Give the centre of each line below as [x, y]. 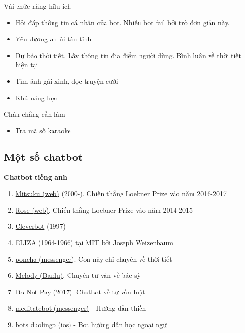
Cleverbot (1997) [40, 226]
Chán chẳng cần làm [35, 114]
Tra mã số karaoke [43, 130]
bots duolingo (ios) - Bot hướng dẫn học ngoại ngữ [91, 324]
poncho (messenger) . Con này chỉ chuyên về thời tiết [94, 259]
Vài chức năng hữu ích [37, 6]
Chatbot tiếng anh [35, 177]
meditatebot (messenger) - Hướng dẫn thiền [81, 308]
